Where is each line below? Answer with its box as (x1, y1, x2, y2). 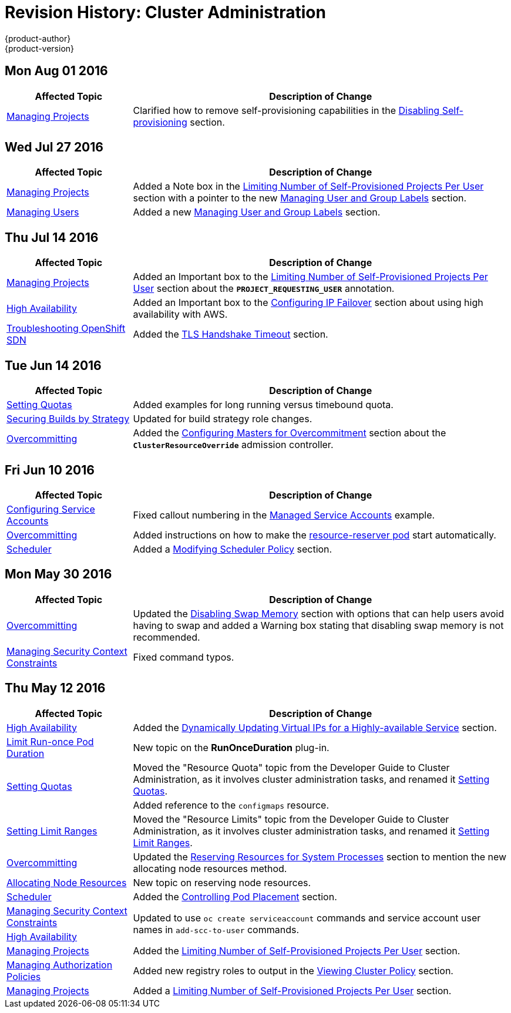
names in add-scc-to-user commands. (133, 923, 300, 935)
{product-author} (5, 33, 71, 43)
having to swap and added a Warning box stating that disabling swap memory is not (133, 619, 504, 631)
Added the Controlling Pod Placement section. (133, 890, 337, 903)
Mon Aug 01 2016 (5, 63, 108, 79)
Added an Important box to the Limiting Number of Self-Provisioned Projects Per (133, 271, 488, 283)
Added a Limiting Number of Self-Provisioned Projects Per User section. (133, 984, 452, 997)
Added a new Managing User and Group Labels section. (133, 206, 381, 218)
